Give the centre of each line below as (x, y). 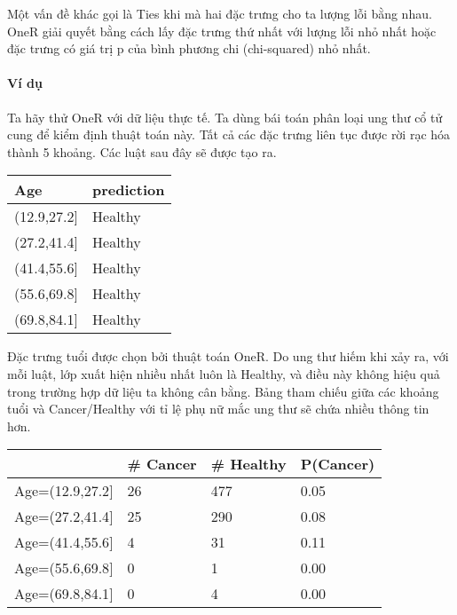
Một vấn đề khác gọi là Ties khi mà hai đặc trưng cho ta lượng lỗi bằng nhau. (220, 13)
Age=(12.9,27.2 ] (64, 491)
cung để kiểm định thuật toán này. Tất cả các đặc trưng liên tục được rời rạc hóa (229, 134)
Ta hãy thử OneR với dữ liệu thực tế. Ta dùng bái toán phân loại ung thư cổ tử (225, 117)
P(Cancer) (338, 464)
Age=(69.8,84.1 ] (64, 594)
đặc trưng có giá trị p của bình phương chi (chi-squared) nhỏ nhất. (189, 48)
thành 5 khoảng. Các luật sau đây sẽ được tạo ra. (142, 151)
